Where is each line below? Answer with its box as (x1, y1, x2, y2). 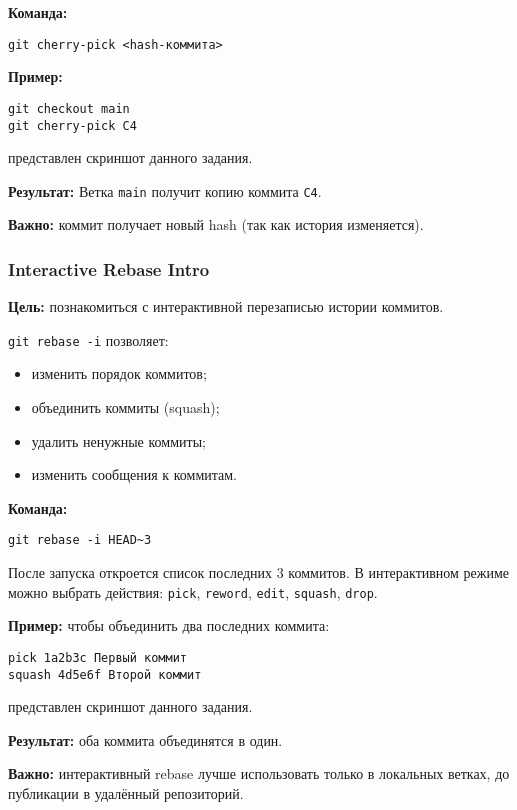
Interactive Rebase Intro (8, 256, 210, 281)
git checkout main (8, 101, 130, 116)
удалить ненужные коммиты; (31, 430, 206, 451)
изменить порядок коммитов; (31, 363, 207, 384)
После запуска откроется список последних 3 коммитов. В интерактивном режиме (8, 562, 510, 583)
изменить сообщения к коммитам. (31, 464, 238, 485)
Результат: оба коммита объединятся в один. (8, 729, 283, 750)
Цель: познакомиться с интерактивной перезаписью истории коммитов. (8, 296, 444, 317)
